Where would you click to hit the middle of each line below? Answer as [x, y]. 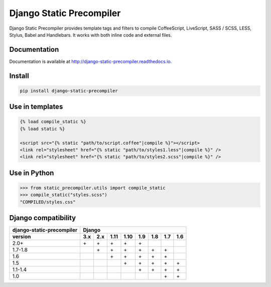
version [22, 237]
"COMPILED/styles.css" [48, 202]
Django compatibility [43, 218]
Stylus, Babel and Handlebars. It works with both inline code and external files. [91, 35]
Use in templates [36, 107]
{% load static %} [42, 129]
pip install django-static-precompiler [69, 91]
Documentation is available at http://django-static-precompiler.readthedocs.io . [91, 61]
